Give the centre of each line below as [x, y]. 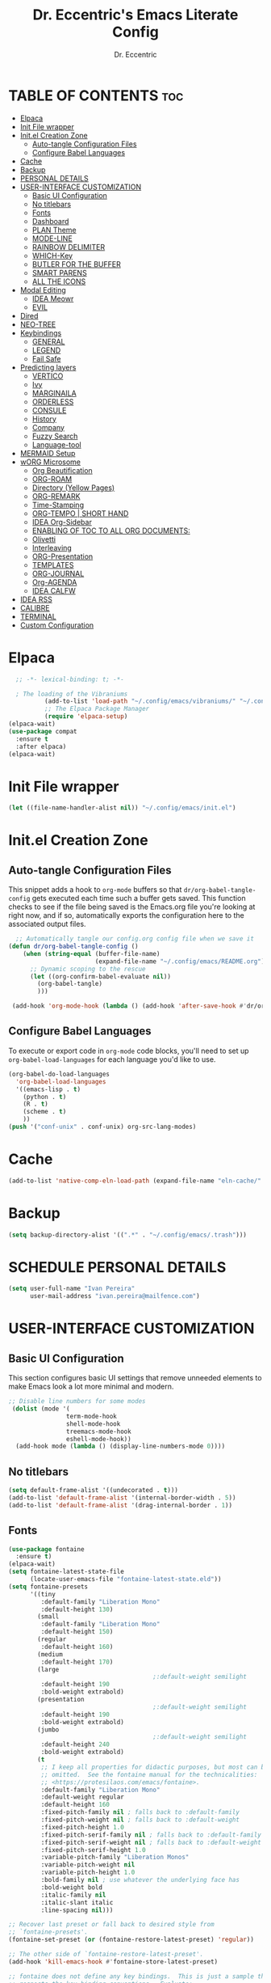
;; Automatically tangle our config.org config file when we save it [135, 939]
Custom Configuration [57, 625]
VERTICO [48, 376]
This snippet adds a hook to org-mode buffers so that [95, 890]
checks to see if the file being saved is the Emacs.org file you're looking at [132, 907]
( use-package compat [43, 731]
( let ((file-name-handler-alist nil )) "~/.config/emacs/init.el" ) [122, 808]
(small [48, 1617]
